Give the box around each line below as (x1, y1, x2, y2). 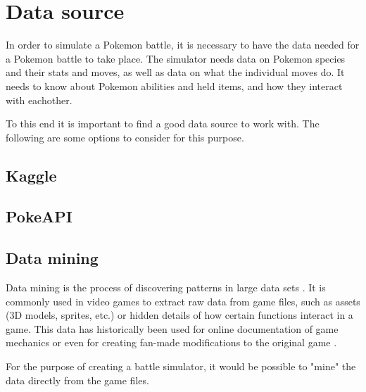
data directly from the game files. (6, 372, 149, 387)
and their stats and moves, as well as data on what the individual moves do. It (6, 65, 345, 80)
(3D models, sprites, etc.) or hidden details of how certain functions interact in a (6, 308, 353, 322)
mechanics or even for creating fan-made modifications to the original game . (6, 335, 337, 350)
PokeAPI (6, 206, 72, 227)
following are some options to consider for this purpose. (6, 129, 244, 144)
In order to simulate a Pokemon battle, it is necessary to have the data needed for (6, 37, 360, 52)
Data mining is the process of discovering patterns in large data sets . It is (6, 280, 326, 295)
